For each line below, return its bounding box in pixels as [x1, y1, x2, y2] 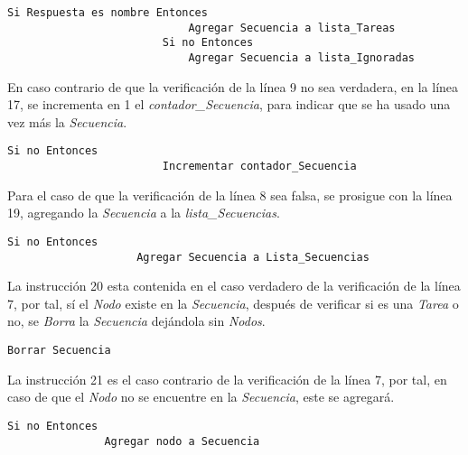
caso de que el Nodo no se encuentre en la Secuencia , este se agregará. [7, 387, 395, 406]
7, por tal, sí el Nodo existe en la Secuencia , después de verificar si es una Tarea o [7, 293, 459, 312]
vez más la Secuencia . [7, 112, 127, 131]
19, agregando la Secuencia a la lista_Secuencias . [7, 203, 280, 222]
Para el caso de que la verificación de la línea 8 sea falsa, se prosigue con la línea [7, 185, 453, 204]
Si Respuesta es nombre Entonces [7, 6, 208, 19]
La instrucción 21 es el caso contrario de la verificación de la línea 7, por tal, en [7, 369, 447, 388]
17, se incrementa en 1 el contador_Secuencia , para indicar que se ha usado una [7, 95, 451, 114]
